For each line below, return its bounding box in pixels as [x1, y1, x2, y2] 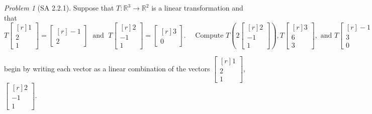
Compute [195, 32, 224, 40]
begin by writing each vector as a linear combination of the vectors [4, 63, 210, 74]
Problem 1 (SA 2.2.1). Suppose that [4, 3, 114, 13]
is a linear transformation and [151, 3, 243, 13]
